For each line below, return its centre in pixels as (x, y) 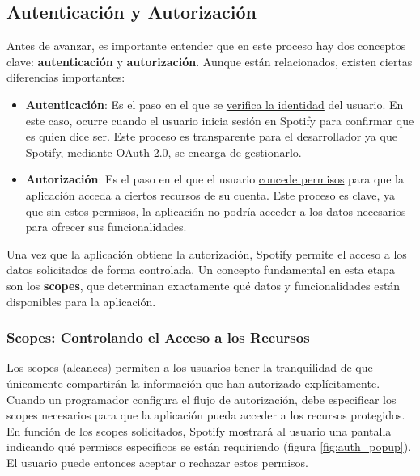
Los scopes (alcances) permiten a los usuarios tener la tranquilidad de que (190, 367)
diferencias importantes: (66, 77)
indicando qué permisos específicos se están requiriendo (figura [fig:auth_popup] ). (209, 447)
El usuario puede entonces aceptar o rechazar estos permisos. (157, 462)
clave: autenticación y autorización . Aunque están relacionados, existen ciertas (210, 61)
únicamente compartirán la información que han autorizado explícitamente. (193, 383)
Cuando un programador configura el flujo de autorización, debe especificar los (202, 399)
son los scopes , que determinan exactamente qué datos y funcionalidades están (204, 285)
